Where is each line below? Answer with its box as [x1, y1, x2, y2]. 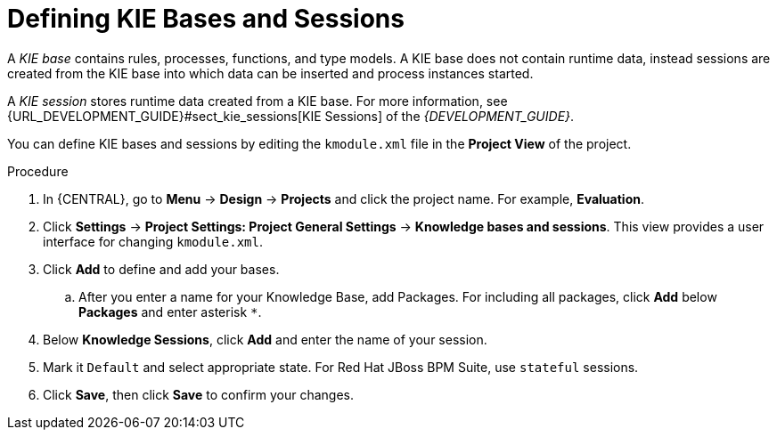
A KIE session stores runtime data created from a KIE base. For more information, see [7, 93, 508, 109]
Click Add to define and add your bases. [43, 261, 280, 277]
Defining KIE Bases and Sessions [7, 4, 405, 34]
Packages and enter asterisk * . [78, 303, 262, 320]
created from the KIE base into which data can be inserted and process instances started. [7, 65, 534, 81]
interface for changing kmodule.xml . [43, 233, 263, 249]
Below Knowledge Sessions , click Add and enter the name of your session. [43, 331, 487, 347]
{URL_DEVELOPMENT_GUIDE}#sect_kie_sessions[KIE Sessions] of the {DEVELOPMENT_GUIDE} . [7, 108, 575, 124]
